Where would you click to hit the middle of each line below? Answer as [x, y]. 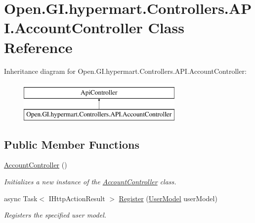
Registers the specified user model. [55, 215]
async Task [21, 198]
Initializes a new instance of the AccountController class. [90, 182]
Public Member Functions [72, 144]
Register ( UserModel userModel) [168, 198]
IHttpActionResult [77, 198]
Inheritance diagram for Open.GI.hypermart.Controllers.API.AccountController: [125, 71]
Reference [38, 47]
